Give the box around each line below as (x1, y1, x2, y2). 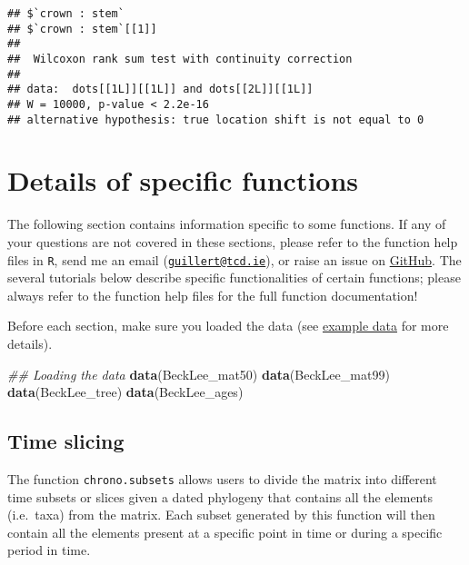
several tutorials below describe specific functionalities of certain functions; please (7, 268, 461, 287)
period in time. (7, 540, 91, 560)
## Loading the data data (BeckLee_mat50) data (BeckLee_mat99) (7, 364, 390, 383)
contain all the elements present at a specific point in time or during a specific (7, 522, 443, 541)
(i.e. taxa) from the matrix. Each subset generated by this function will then (7, 505, 435, 524)
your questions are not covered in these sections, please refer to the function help (7, 232, 458, 251)
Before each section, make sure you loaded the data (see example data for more (7, 316, 449, 335)
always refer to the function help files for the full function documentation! (7, 285, 418, 304)
